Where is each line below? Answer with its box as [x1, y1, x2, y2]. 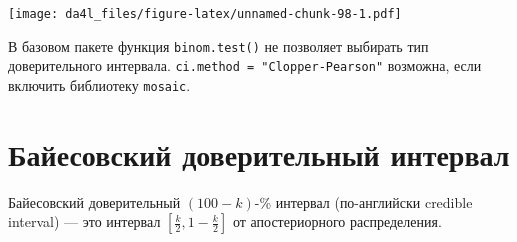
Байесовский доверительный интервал [8, 133, 510, 174]
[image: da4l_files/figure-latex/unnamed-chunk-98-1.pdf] [8, 7, 402, 21]
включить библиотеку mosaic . [8, 74, 191, 95]
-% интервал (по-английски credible [254, 191, 473, 212]
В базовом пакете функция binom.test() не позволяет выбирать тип [8, 35, 429, 56]
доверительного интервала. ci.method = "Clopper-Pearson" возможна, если [8, 55, 482, 76]
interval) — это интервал [8, 211, 161, 232]
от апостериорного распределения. [232, 211, 442, 232]
